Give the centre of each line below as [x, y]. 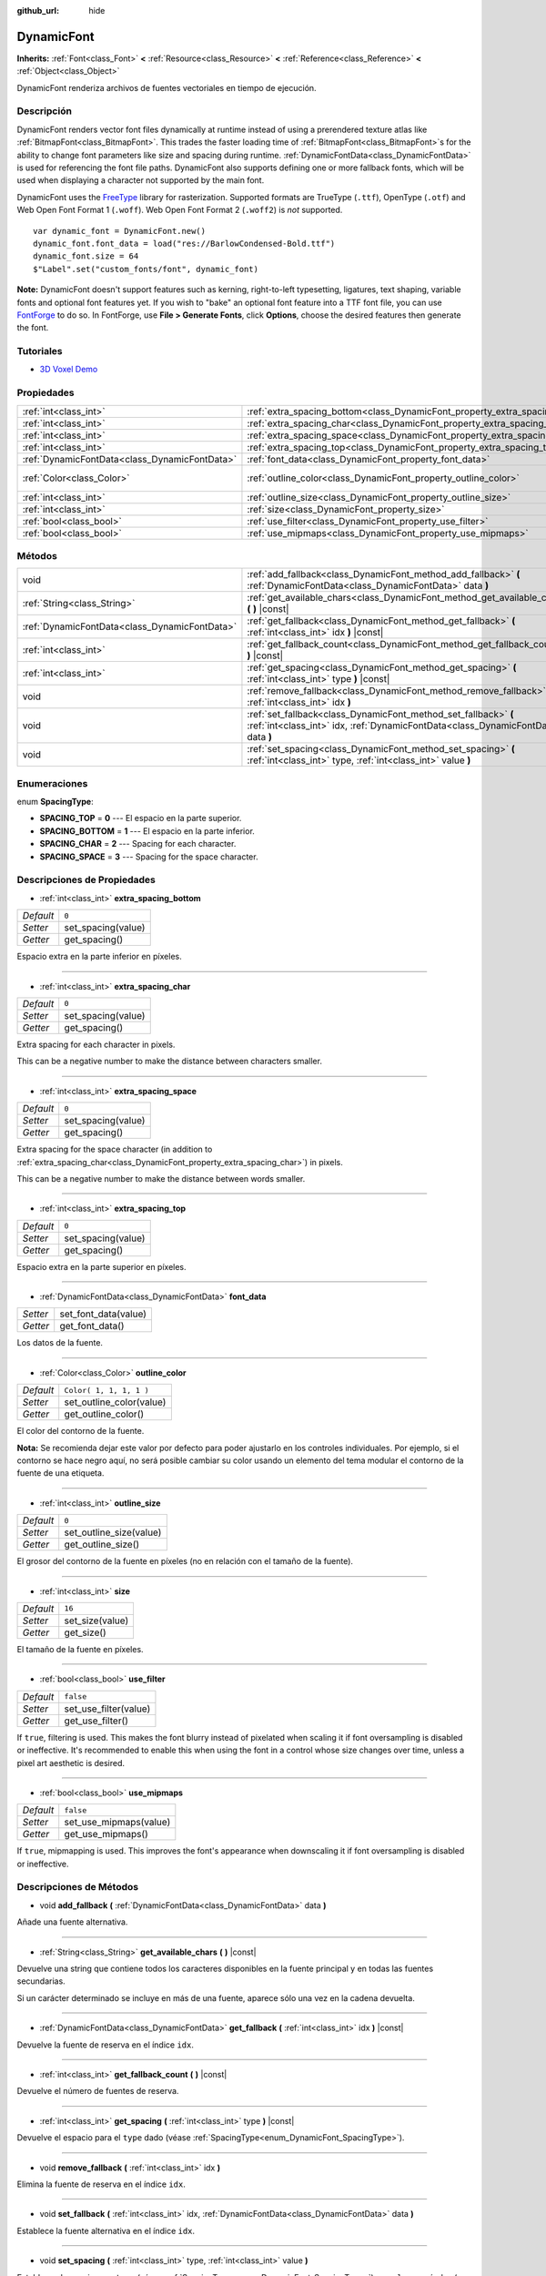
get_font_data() [92, 1326]
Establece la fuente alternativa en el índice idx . [106, 2230]
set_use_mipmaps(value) [117, 1823]
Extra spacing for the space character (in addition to [115, 1149]
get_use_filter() [96, 1721]
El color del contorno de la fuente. [81, 1431]
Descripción [45, 111]
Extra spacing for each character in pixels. [96, 1044]
